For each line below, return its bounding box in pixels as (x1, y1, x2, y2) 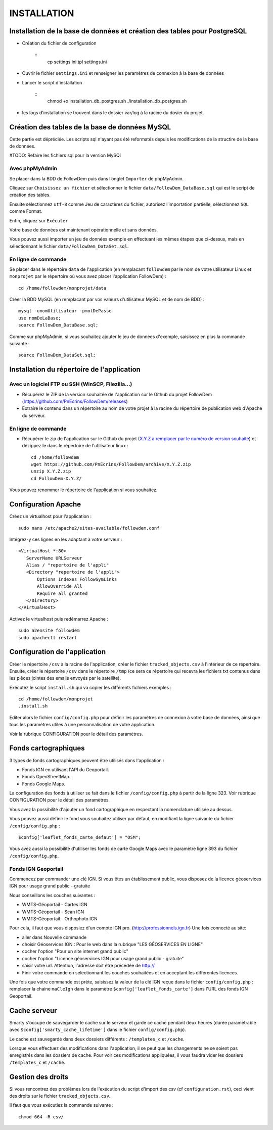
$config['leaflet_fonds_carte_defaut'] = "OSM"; (18, 834, 141, 840)
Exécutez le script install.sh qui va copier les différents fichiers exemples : (9, 684, 172, 690)
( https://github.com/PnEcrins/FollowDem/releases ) (22, 398, 128, 404)
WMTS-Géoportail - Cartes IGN (22, 902, 88, 908)
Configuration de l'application (9, 647, 106, 656)
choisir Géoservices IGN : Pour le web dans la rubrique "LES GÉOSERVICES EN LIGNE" (22, 941, 203, 948)
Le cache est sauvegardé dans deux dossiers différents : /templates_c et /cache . (9, 1036, 185, 1042)
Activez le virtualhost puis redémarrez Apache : (9, 616, 109, 622)
